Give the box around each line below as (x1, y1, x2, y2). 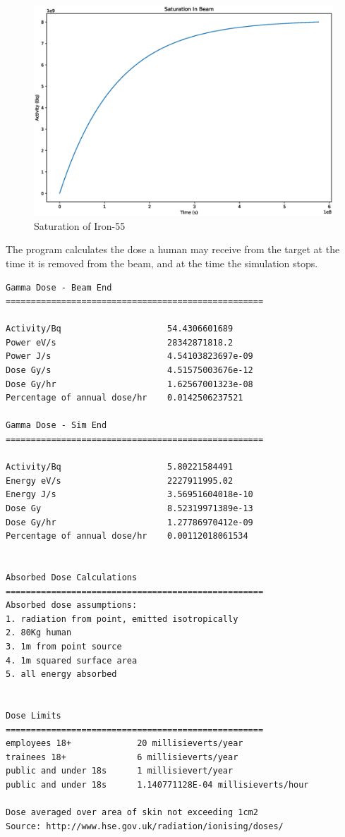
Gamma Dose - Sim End (6, 420, 107, 431)
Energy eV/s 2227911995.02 (6, 475, 234, 486)
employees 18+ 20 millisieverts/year (6, 738, 243, 749)
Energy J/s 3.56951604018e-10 (6, 489, 253, 500)
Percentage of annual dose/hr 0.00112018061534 (6, 531, 248, 542)
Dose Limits (6, 710, 61, 721)
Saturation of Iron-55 (34, 218, 126, 233)
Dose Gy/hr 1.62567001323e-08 (6, 379, 253, 389)
